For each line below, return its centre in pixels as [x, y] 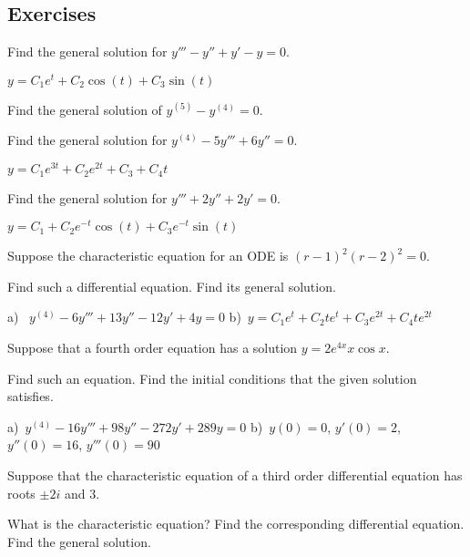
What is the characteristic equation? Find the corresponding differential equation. [236, 524]
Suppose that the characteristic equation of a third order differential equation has [235, 475]
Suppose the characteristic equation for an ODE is [148, 256]
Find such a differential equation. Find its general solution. [172, 286]
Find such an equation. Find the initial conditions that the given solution [212, 378]
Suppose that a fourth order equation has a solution [153, 348]
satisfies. [31, 396]
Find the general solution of [85, 109]
